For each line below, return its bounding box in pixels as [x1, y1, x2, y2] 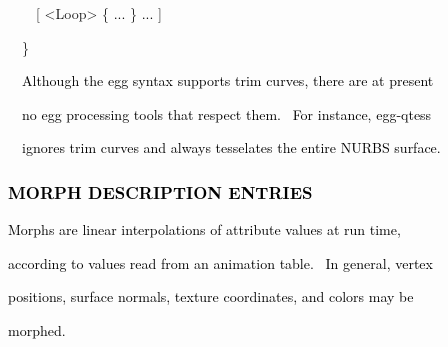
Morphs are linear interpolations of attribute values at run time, [8, 219, 401, 240]
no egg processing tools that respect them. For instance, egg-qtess [21, 103, 432, 124]
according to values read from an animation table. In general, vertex [8, 252, 433, 273]
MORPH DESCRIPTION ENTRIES [8, 179, 313, 204]
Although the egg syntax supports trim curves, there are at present [21, 70, 434, 91]
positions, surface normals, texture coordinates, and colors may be [8, 286, 414, 307]
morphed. [8, 319, 66, 340]
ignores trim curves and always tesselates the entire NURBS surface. [21, 137, 441, 158]
